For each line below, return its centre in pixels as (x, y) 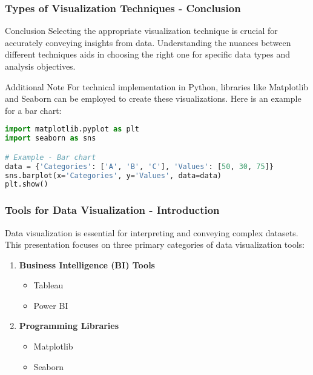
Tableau (48, 285)
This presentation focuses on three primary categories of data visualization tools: (155, 244)
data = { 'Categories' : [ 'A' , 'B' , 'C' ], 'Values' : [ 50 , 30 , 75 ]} (140, 166)
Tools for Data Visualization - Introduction (112, 210)
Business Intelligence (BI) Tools (87, 264)
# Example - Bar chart (51, 157)
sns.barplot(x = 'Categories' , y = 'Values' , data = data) (114, 175)
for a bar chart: (33, 110)
